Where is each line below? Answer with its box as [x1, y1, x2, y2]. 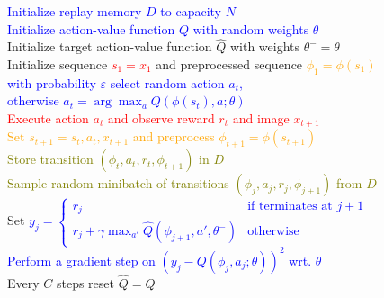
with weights [229, 37, 300, 56]
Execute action [7, 108, 89, 127]
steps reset [56, 273, 114, 292]
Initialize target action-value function [7, 37, 212, 56]
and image [232, 108, 290, 127]
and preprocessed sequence [156, 55, 303, 73]
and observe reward [107, 108, 215, 127]
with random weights [192, 19, 309, 38]
